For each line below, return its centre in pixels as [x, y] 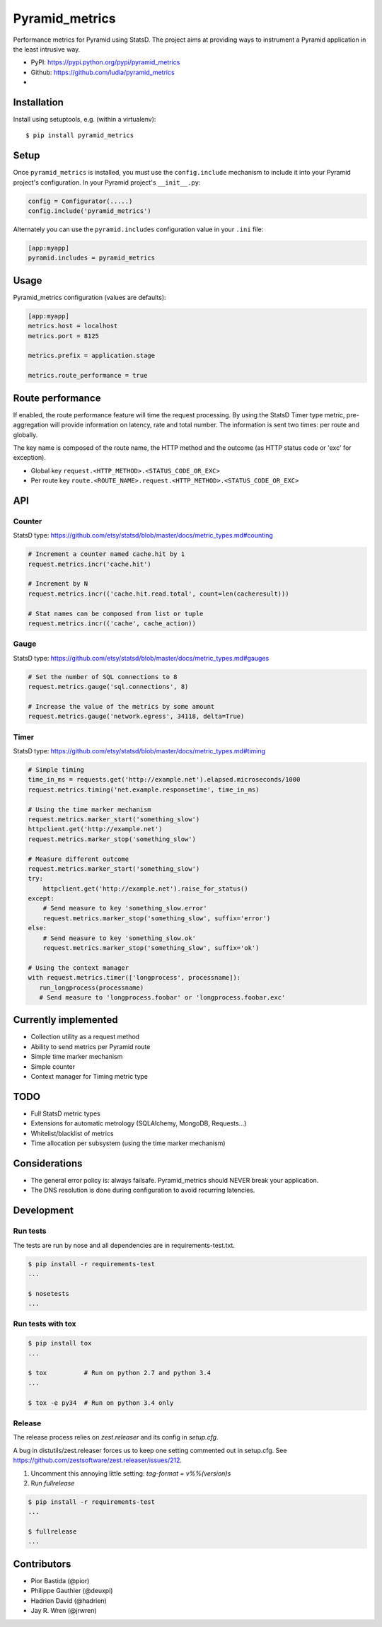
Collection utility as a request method [85, 1037]
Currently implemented [65, 1020]
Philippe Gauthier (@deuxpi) [72, 1591]
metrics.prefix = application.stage [92, 356]
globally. [25, 434]
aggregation [31, 425]
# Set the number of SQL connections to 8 [103, 677]
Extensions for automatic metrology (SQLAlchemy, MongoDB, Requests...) [139, 1123]
